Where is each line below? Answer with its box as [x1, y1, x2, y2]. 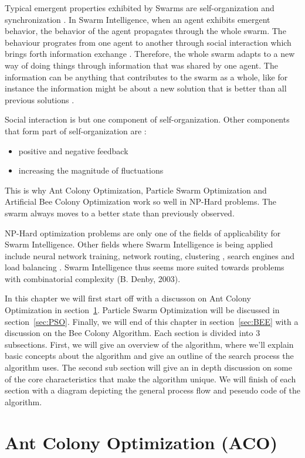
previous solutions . [5, 93, 74, 106]
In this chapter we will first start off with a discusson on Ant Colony [5, 292, 251, 304]
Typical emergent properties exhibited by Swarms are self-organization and [5, 2, 274, 13]
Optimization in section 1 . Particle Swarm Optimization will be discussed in [5, 304, 280, 316]
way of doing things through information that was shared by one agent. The [5, 59, 278, 71]
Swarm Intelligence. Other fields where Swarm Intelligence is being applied [5, 238, 273, 250]
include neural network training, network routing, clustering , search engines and [5, 249, 295, 262]
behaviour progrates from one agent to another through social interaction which [5, 36, 292, 48]
